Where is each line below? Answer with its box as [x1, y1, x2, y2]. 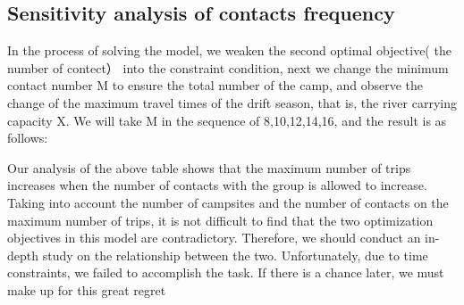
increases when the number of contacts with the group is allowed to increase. [7, 176, 427, 194]
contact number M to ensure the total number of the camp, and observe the [7, 76, 424, 95]
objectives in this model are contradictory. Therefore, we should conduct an [7, 228, 421, 247]
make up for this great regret [7, 280, 166, 299]
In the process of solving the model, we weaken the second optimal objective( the [7, 41, 451, 60]
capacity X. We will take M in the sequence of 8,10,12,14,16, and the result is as [7, 111, 447, 129]
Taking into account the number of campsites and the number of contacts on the [7, 193, 449, 211]
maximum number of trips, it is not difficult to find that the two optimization [7, 210, 434, 229]
